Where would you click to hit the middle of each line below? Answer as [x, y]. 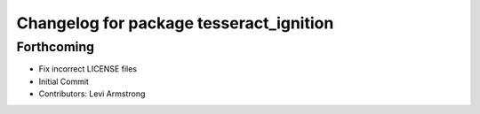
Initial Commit [64, 81]
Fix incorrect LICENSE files [88, 69]
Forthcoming [56, 47]
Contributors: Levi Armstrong [92, 94]
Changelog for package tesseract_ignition [175, 23]
